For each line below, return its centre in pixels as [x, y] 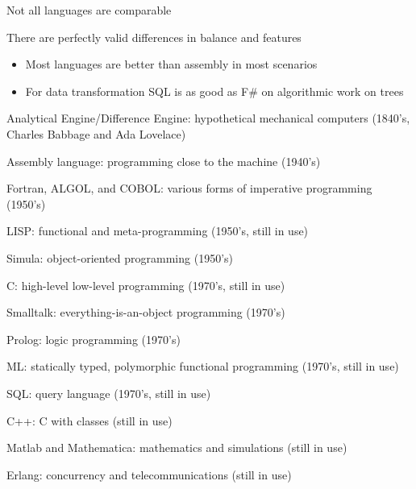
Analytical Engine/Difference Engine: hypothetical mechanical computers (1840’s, [208, 118]
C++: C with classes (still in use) [89, 420]
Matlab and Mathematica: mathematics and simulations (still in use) [177, 448]
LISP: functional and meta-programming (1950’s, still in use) [158, 231]
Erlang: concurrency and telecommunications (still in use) [149, 474]
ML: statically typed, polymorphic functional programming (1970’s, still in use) [203, 366]
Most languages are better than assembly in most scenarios [171, 64]
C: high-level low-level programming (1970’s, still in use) [146, 285]
